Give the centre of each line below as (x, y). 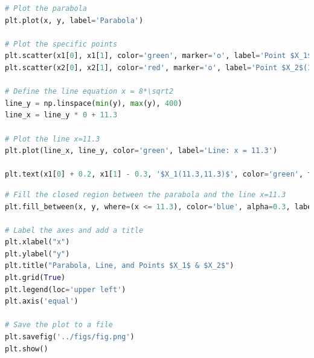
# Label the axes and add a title (74, 230)
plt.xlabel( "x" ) (37, 242)
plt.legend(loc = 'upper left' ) (66, 289)
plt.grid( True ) (35, 278)
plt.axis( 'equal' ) (42, 301)
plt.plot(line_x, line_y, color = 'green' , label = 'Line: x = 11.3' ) (141, 151)
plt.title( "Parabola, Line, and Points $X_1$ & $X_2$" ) (120, 266)
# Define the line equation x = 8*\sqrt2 (89, 92)
